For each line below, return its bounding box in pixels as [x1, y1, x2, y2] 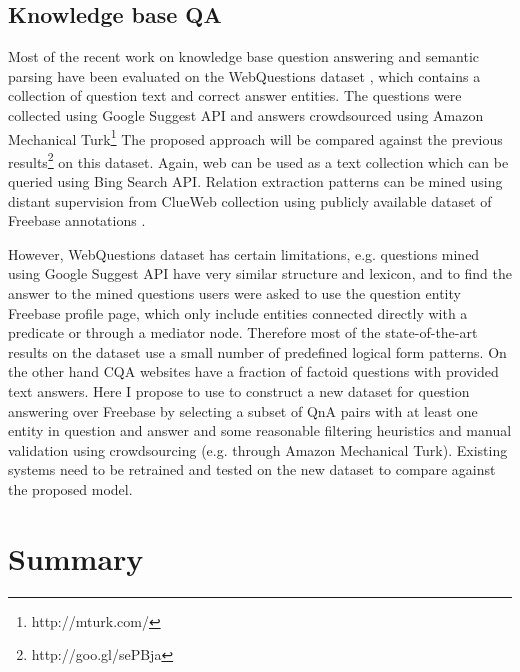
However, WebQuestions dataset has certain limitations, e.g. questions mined [8, 243, 480, 264]
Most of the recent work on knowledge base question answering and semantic [8, 46, 480, 67]
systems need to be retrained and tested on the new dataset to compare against [8, 459, 496, 480]
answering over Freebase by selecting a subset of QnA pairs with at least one [8, 400, 478, 421]
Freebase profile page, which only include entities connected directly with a [8, 302, 468, 323]
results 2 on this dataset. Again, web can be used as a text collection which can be [8, 148, 509, 172]
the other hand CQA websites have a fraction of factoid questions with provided [8, 361, 499, 382]
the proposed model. [8, 478, 133, 499]
